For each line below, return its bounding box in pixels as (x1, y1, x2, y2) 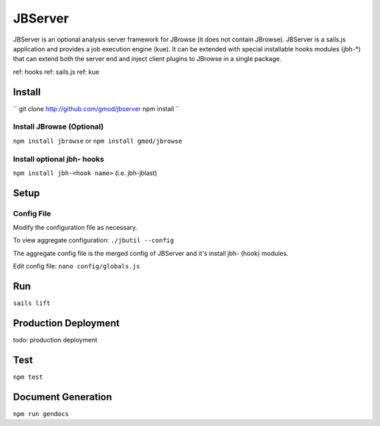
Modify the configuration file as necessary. (13, 224, 138, 232)
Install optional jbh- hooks (13, 154, 105, 164)
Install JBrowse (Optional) (13, 122, 104, 131)
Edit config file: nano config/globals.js (13, 262, 141, 271)
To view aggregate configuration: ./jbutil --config (13, 236, 175, 245)
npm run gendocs (13, 410, 70, 418)
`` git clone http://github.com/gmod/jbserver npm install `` (13, 104, 180, 112)
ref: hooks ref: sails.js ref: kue (13, 67, 100, 76)
